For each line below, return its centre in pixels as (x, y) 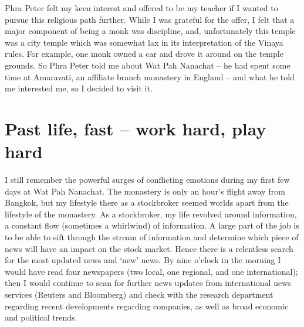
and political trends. (41, 317)
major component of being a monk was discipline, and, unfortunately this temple (150, 31)
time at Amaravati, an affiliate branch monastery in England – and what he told (150, 76)
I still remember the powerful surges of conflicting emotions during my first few (147, 180)
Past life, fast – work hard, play (136, 128)
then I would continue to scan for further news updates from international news (148, 283)
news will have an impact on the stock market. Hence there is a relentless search (149, 248)
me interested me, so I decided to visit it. (79, 88)
